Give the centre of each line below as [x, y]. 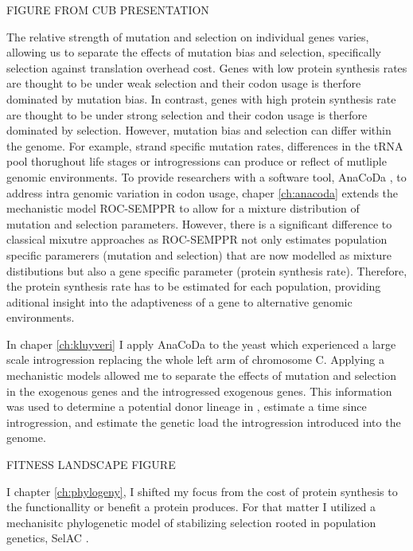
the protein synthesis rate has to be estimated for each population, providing [194, 286]
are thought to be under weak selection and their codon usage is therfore [184, 83]
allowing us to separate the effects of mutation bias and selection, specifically [194, 52]
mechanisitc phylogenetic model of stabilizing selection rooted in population [191, 522]
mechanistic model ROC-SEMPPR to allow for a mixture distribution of [183, 208]
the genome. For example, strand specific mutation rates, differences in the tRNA [205, 145]
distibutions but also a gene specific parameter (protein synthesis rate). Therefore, [207, 270]
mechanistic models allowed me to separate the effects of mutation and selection [201, 375]
